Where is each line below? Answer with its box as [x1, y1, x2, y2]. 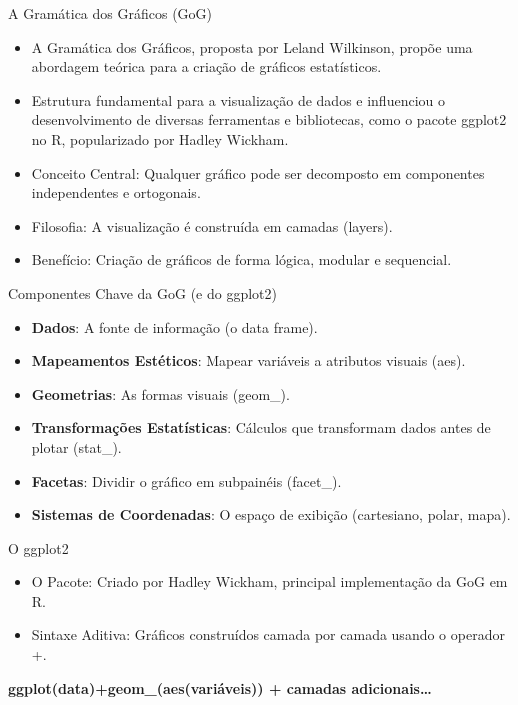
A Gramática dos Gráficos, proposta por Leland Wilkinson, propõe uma [31, 36, 473, 57]
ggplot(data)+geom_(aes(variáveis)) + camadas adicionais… [8, 677, 432, 698]
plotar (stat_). [31, 436, 122, 457]
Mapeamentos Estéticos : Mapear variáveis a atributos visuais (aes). [31, 350, 466, 371]
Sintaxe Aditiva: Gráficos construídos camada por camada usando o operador [31, 624, 505, 645]
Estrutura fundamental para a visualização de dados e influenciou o [31, 89, 445, 110]
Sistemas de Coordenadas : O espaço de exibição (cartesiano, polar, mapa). [31, 504, 511, 525]
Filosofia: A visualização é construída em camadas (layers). [31, 215, 393, 236]
